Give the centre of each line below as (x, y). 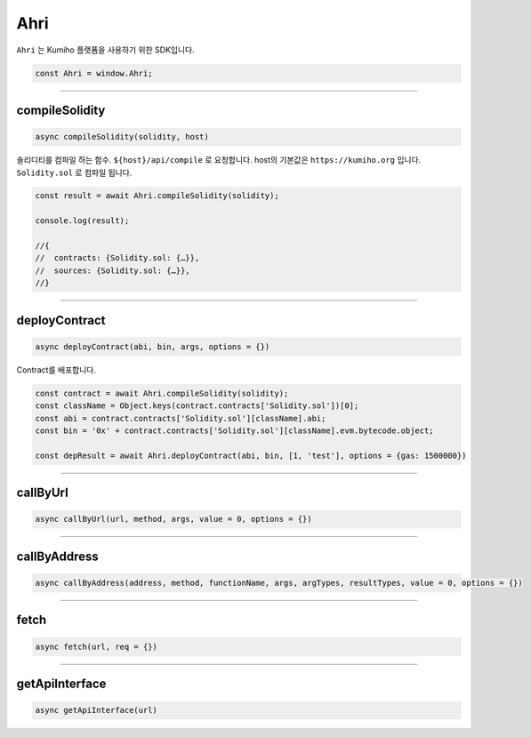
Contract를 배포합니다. (56, 370)
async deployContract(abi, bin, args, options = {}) (153, 346)
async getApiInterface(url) (96, 710)
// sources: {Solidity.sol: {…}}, (113, 270)
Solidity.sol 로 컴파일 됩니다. (74, 172)
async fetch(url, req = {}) (96, 646)
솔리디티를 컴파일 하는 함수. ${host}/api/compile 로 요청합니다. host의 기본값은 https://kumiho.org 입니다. (219, 160)
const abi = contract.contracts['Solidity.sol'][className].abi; (181, 418)
